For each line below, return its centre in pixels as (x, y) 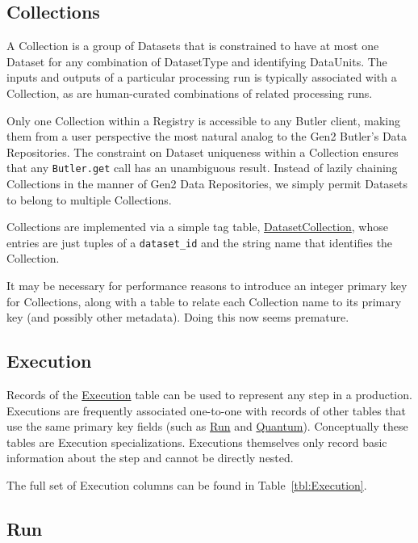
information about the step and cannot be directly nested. (150, 458)
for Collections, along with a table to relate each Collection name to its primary (204, 301)
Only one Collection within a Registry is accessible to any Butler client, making (204, 120)
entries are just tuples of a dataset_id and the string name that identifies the (200, 242)
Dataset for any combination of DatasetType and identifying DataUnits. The (197, 61)
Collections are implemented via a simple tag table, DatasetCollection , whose (197, 227)
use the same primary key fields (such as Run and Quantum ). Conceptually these (207, 426)
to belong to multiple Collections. (89, 199)
